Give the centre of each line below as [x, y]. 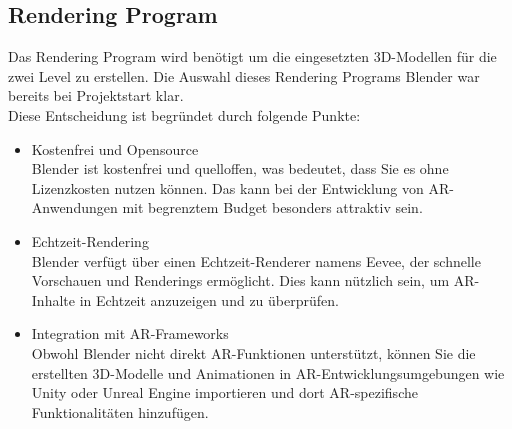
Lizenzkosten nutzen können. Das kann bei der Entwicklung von [227, 187]
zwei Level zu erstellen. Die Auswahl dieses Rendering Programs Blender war [244, 75]
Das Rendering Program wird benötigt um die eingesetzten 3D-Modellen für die [252, 56]
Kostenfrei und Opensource [115, 148]
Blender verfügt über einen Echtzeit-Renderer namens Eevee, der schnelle [256, 260]
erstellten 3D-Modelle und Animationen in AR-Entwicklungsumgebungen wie [268, 372]
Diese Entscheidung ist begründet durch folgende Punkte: [184, 114]
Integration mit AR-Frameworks [130, 333]
